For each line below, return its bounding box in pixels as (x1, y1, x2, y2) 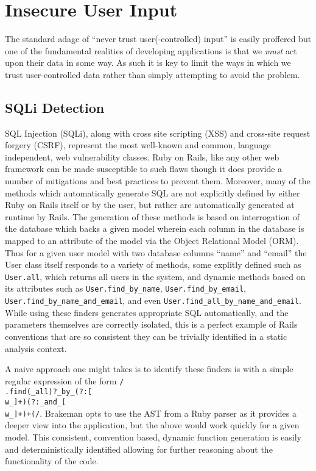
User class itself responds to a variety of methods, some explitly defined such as (5, 258, 301, 271)
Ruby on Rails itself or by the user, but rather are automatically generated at (5, 198, 295, 211)
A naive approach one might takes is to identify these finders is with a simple (5, 362, 293, 375)
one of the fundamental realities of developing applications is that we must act (5, 44, 297, 57)
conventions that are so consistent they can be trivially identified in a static (5, 329, 287, 342)
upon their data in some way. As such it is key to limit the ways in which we (5, 56, 291, 69)
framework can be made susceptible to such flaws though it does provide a (5, 162, 283, 175)
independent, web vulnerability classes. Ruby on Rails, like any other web (5, 150, 279, 163)
